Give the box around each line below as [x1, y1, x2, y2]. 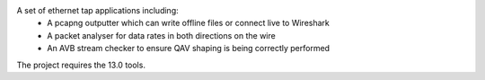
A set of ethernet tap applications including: [16, 5, 179, 15]
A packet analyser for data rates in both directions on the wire [47, 30, 276, 40]
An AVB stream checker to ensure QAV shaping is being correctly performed [47, 43, 331, 54]
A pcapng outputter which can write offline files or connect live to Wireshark [47, 18, 330, 29]
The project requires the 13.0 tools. [16, 59, 145, 70]
